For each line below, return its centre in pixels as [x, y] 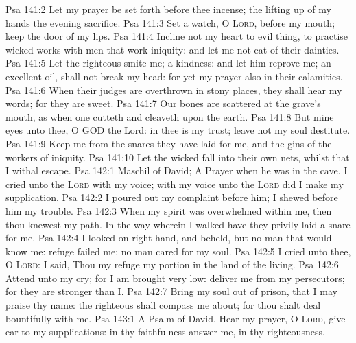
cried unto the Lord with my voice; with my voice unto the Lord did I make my [175, 184]
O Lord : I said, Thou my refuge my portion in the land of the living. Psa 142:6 [172, 264]
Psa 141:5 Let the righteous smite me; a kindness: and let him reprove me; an [168, 63]
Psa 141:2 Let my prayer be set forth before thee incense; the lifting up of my [168, 9]
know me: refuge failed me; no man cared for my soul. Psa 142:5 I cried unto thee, [178, 251]
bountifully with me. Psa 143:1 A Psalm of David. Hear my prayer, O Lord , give [176, 318]
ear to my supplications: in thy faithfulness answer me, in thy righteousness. [165, 332]
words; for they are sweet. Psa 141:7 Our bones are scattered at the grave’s [163, 103]
